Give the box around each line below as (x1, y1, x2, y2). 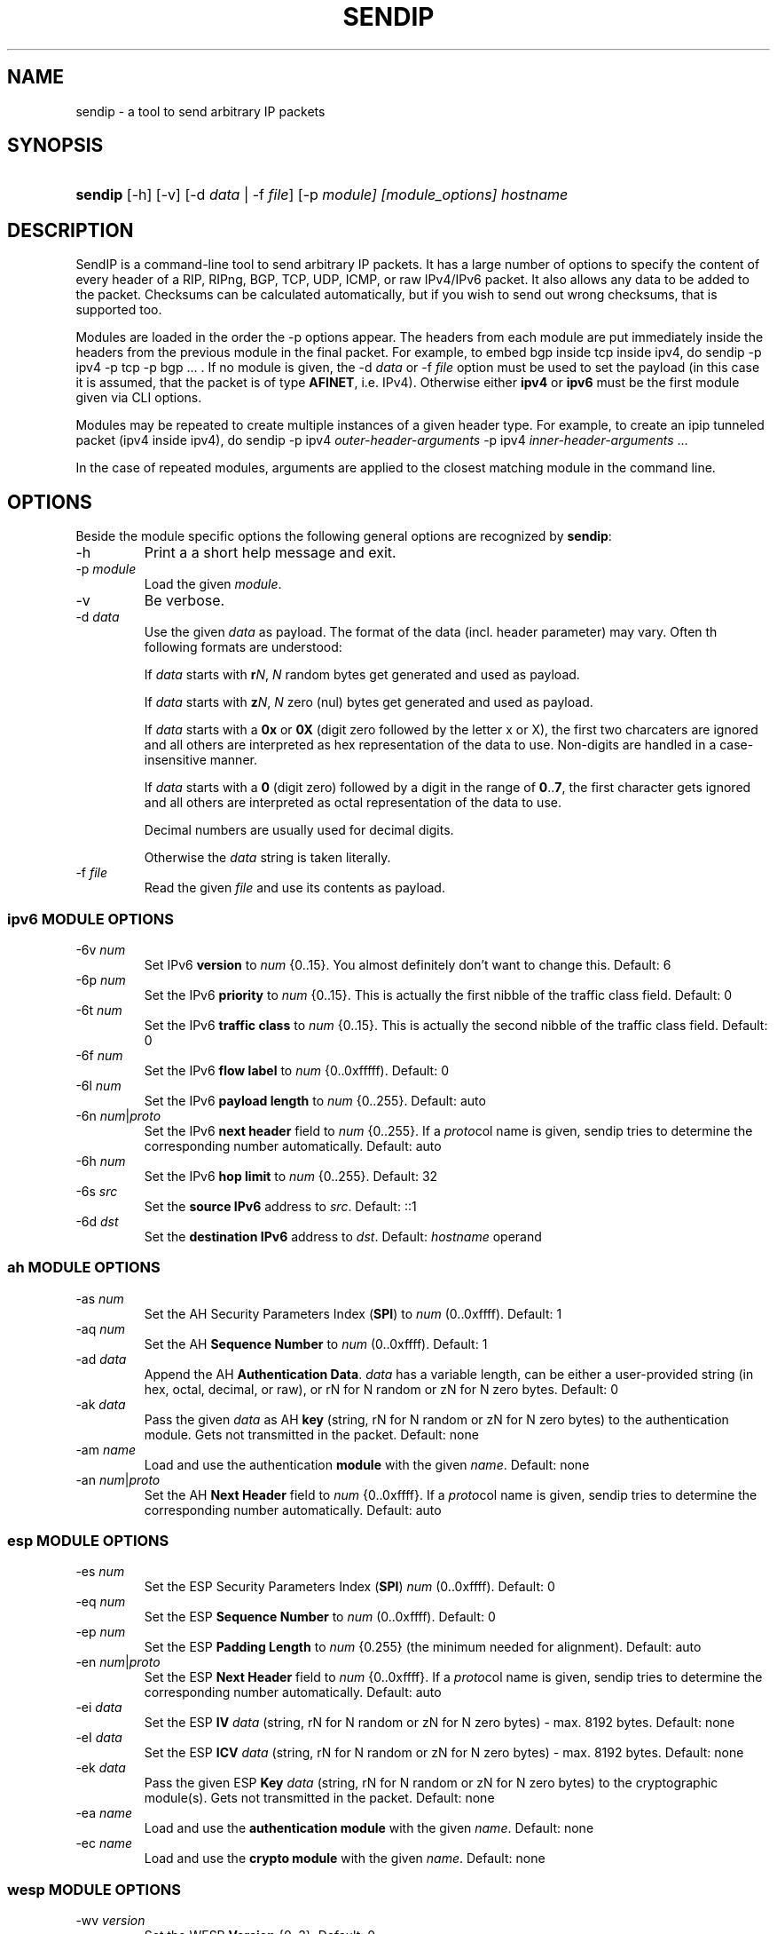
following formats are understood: (144, 639, 342, 655)
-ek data (75, 1760, 126, 1776)
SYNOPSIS (7, 134, 104, 157)
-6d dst (75, 1213, 119, 1229)
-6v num (75, 941, 126, 957)
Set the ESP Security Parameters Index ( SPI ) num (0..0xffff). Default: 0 (144, 1579, 555, 1595)
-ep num (75, 1624, 126, 1640)
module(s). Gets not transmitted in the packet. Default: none (144, 1790, 495, 1806)
